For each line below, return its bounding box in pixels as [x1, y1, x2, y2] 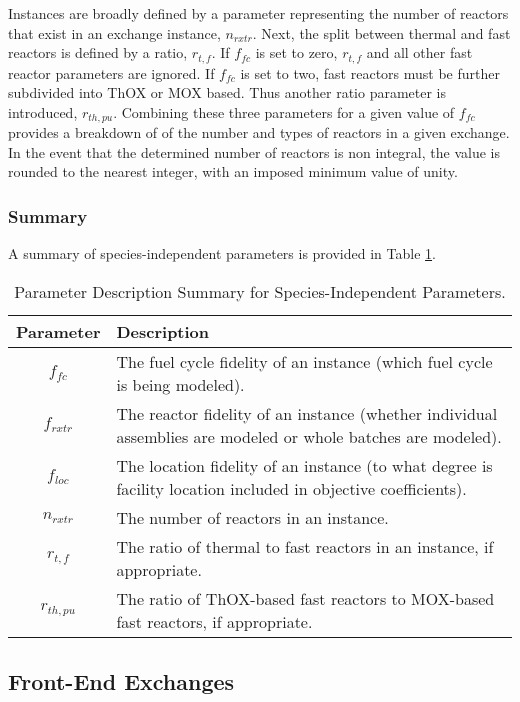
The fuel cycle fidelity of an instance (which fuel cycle [116, 349, 493, 373]
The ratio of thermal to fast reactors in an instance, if [116, 534, 494, 558]
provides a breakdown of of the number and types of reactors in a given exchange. [8, 122, 510, 143]
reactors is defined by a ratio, [8, 42, 188, 63]
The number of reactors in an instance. [116, 505, 389, 529]
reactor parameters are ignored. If [8, 62, 215, 83]
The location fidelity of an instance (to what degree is [116, 453, 493, 477]
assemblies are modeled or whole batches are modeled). [116, 424, 502, 448]
